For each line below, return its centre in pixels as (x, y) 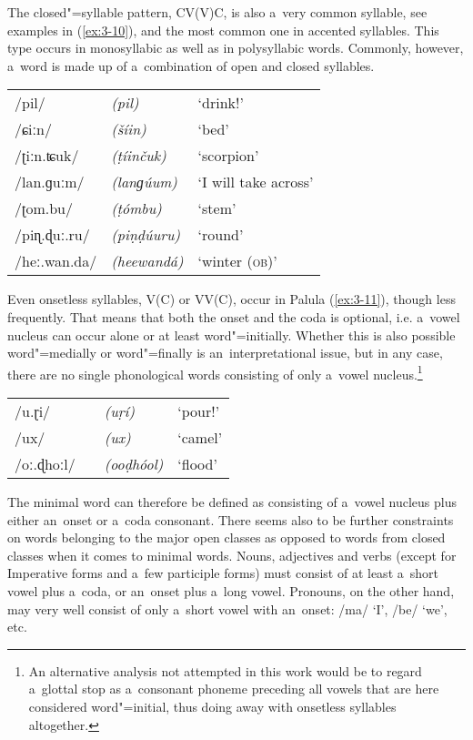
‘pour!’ (199, 411)
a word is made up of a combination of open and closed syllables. (191, 65)
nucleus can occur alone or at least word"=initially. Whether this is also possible (231, 335)
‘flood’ (197, 464)
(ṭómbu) (136, 208)
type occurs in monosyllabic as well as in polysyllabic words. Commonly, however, (236, 48)
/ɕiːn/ (33, 129)
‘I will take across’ (256, 182)
